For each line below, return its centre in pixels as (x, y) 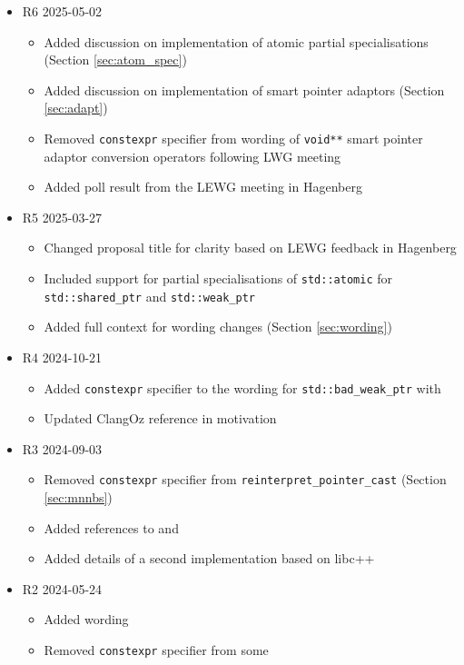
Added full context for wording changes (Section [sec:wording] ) (218, 327)
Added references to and (111, 527)
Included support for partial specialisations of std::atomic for (218, 278)
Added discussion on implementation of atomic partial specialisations (236, 41)
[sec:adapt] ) (76, 108)
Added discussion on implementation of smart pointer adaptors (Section (244, 89)
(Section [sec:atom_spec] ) (115, 60)
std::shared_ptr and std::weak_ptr (149, 296)
